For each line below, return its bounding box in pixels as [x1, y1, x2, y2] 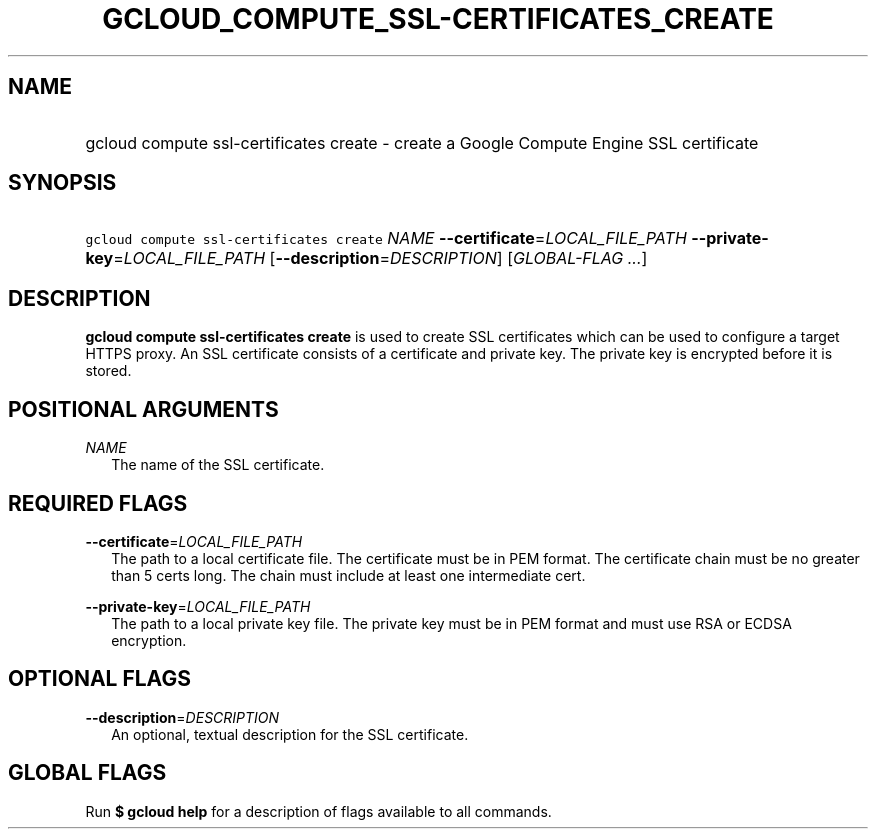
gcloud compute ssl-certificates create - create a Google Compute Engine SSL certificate [85, 132, 759, 153]
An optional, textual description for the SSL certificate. [111, 725, 469, 743]
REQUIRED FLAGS [8, 490, 188, 516]
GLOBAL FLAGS [8, 760, 167, 786]
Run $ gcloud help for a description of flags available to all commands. [85, 802, 552, 820]
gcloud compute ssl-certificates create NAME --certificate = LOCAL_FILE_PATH [85, 228, 687, 249]
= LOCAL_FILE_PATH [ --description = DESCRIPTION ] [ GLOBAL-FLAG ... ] [113, 248, 648, 269]
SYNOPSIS [8, 170, 117, 196]
